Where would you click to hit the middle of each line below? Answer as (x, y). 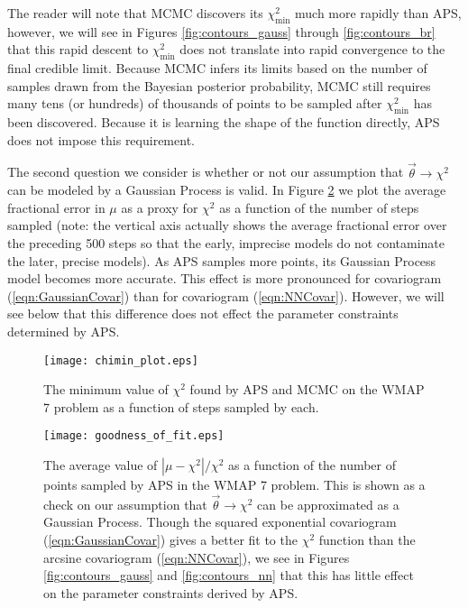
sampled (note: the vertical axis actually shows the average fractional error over (227, 225)
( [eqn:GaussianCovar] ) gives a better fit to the (170, 540)
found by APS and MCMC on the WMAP (307, 389)
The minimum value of (106, 389)
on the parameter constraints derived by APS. (171, 592)
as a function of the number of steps (319, 207)
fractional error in (56, 207)
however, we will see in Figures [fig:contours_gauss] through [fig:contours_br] (221, 31)
